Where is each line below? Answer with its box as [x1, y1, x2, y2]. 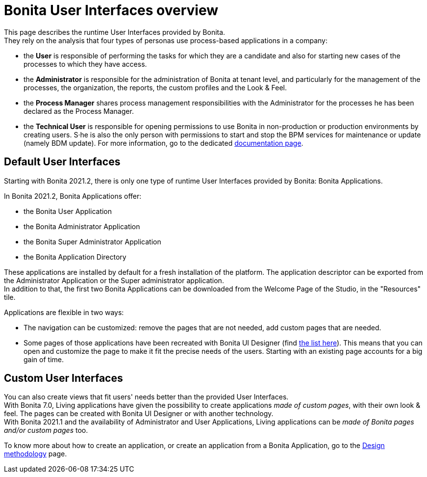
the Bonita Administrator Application [24, 222, 140, 231]
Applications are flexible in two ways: [4, 308, 124, 317]
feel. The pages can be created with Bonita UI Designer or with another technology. [4, 409, 274, 418]
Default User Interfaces [4, 156, 121, 168]
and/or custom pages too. [4, 426, 88, 435]
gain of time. [24, 355, 64, 364]
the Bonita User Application [24, 207, 112, 215]
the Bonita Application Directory [24, 252, 126, 261]
